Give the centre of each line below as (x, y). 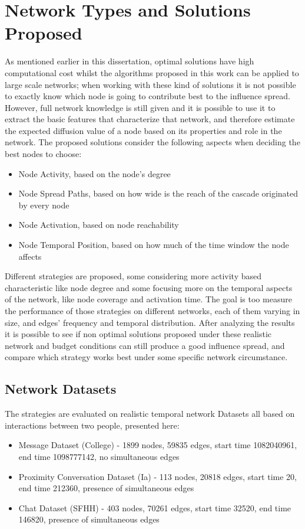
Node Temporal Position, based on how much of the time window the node (154, 245)
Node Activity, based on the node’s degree (95, 173)
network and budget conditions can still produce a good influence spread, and (145, 345)
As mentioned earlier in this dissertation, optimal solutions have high (130, 61)
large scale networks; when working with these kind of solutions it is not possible (150, 84)
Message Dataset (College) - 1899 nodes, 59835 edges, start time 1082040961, (158, 445)
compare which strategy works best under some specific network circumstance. (146, 357)
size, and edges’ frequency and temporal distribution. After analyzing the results (150, 322)
